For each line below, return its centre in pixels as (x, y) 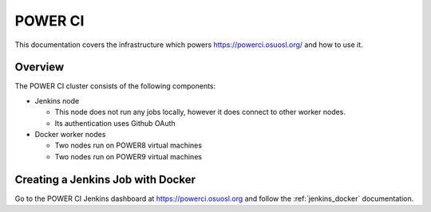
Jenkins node (57, 100)
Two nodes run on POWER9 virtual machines (129, 156)
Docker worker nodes (70, 135)
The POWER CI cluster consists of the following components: (115, 86)
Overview (40, 67)
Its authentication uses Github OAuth (115, 123)
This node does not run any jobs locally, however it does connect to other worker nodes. (200, 112)
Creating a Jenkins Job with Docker (105, 179)
